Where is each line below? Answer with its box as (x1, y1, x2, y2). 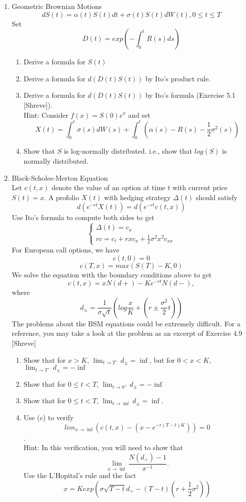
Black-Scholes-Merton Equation (11, 172, 108, 183)
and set (128, 109, 150, 120)
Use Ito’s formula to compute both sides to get (11, 212, 154, 223)
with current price (172, 182, 228, 193)
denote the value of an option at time (51, 182, 166, 193)
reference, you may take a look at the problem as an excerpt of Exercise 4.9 (11, 328, 243, 338)
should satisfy (196, 192, 238, 202)
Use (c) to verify (23, 412, 74, 422)
